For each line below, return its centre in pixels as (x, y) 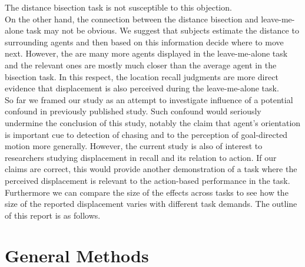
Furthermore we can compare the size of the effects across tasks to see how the (147, 192)
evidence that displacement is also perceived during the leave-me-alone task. (142, 88)
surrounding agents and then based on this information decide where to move (144, 42)
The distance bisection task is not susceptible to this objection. (118, 7)
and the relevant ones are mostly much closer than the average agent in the (141, 65)
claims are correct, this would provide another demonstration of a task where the (151, 169)
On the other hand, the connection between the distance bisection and (132, 19)
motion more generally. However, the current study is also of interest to (134, 146)
